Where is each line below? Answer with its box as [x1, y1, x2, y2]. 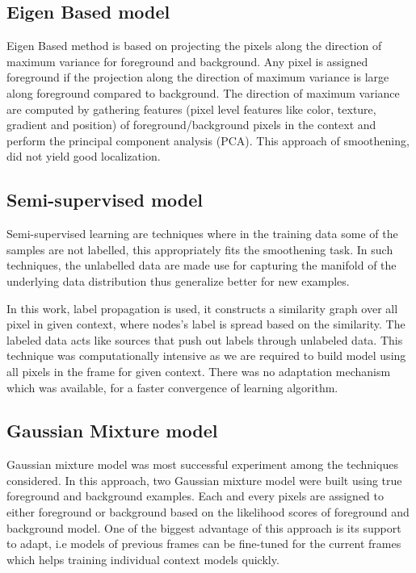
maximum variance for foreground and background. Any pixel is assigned [6, 52, 368, 69]
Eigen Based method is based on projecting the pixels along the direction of [6, 37, 382, 54]
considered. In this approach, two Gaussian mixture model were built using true [6, 471, 402, 488]
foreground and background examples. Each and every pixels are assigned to [6, 487, 384, 504]
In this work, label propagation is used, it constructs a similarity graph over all [6, 299, 398, 316]
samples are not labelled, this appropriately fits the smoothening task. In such [6, 240, 393, 257]
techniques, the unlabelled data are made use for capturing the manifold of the [6, 257, 397, 274]
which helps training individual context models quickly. [6, 550, 279, 567]
